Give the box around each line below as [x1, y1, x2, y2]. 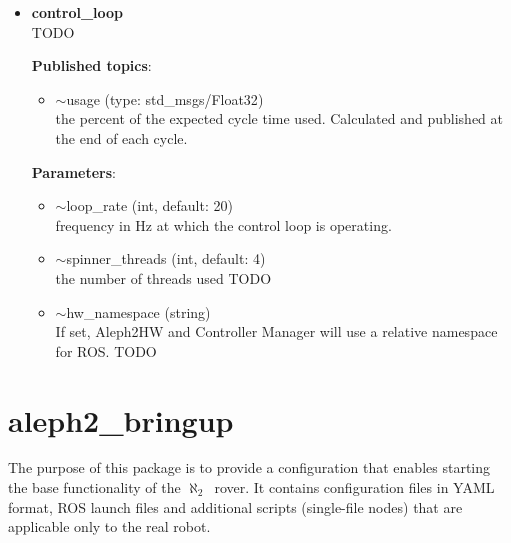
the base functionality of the [8, 477, 181, 498]
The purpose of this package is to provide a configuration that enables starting [8, 457, 491, 478]
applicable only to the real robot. [8, 516, 211, 537]
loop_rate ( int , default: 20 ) [66, 195, 233, 216]
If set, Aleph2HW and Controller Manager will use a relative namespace [55, 321, 498, 342]
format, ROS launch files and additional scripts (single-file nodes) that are [8, 496, 463, 517]
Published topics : [31, 55, 152, 76]
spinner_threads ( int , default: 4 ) [66, 248, 266, 269]
